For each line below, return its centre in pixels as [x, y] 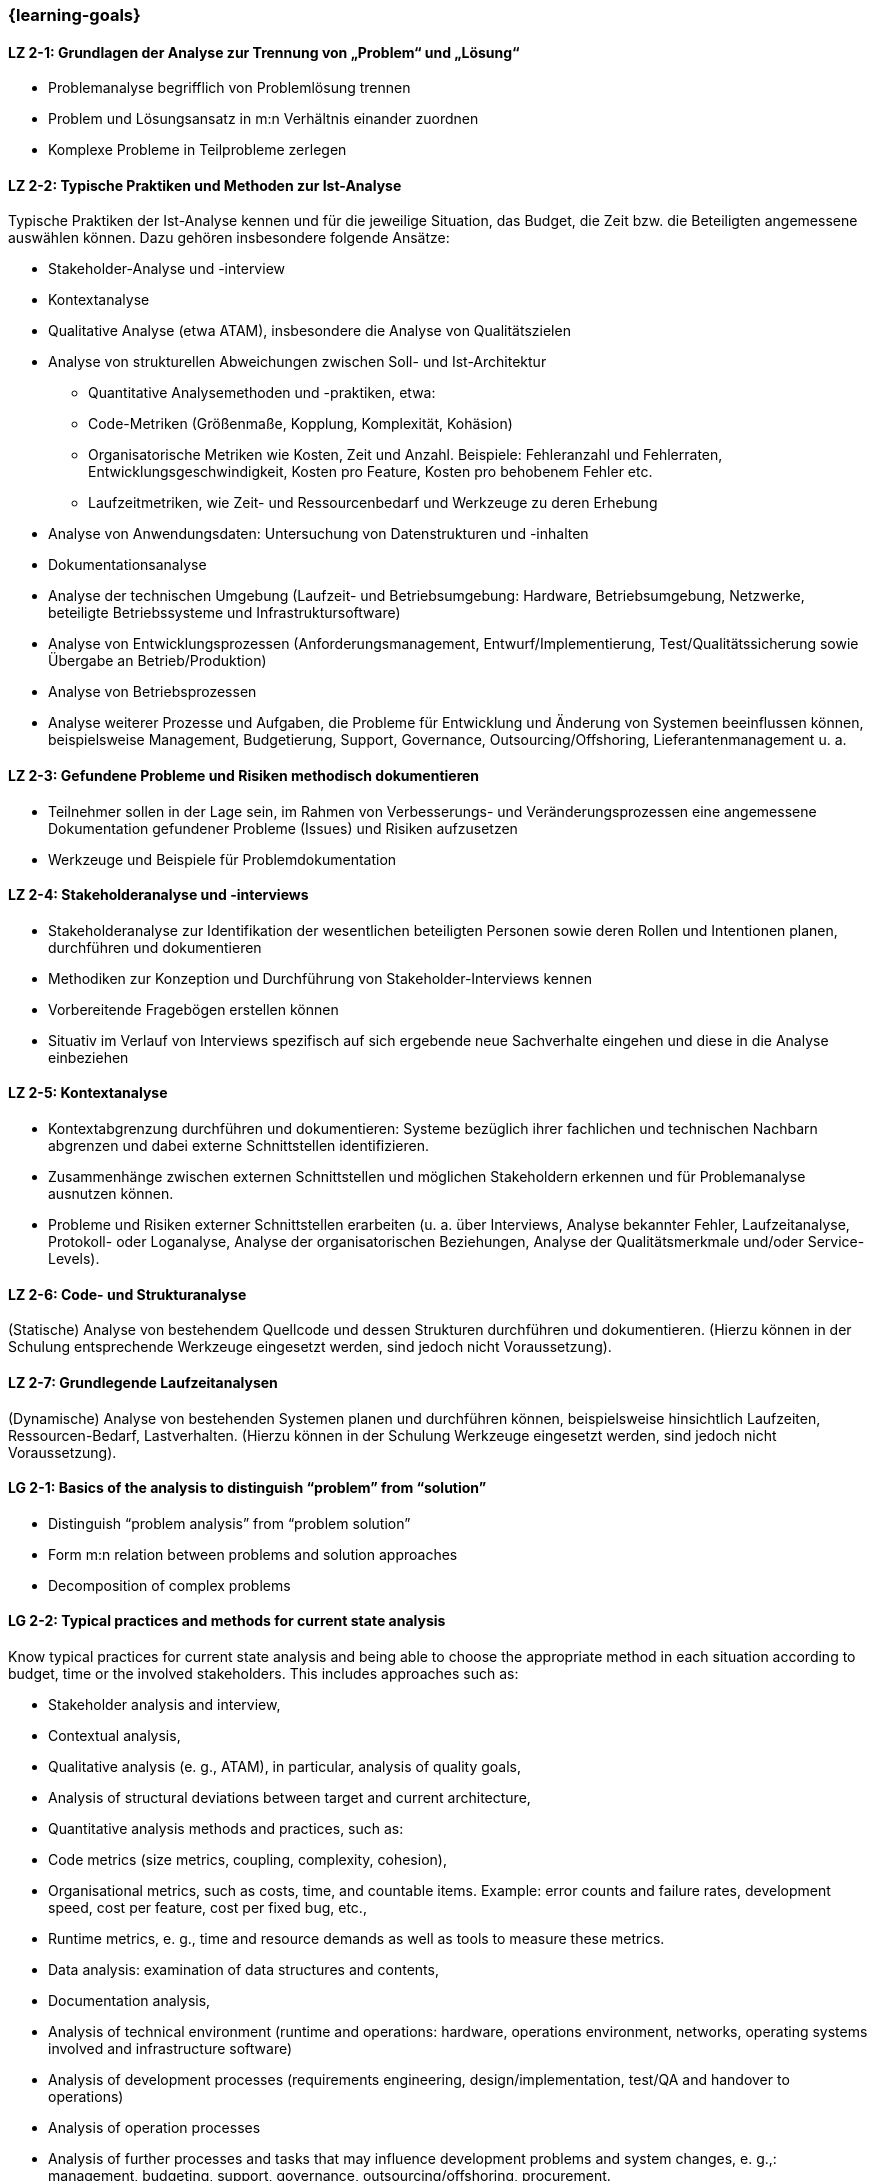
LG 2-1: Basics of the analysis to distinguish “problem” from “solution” [247, 1488]
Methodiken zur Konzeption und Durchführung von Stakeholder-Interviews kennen [320, 978]
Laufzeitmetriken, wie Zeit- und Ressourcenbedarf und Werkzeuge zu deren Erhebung [373, 503]
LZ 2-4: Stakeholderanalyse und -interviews [158, 895]
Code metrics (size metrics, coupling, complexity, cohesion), [247, 1859]
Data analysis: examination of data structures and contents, [243, 1969]
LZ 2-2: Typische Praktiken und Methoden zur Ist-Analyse [205, 185]
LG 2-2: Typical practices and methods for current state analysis [227, 1621]
